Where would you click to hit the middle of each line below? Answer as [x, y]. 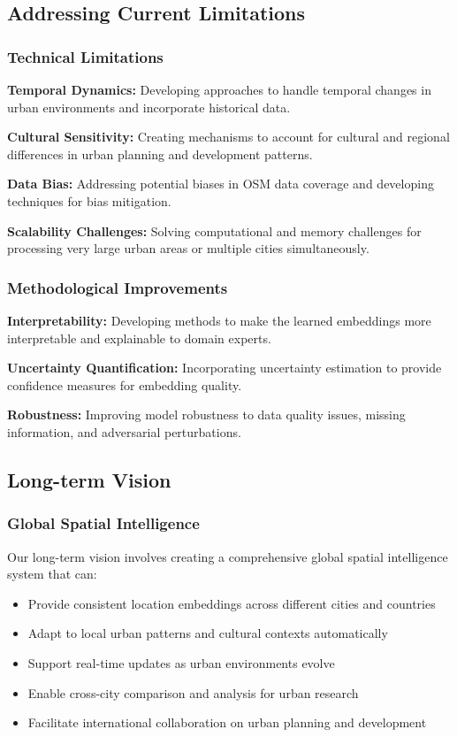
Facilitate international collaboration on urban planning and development [227, 722]
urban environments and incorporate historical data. [149, 107]
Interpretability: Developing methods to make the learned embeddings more [219, 320]
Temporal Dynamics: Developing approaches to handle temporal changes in [219, 89]
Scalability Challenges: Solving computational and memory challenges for [214, 230]
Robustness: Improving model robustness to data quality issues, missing [206, 415]
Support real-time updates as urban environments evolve [181, 662]
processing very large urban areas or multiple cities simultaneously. [188, 248]
